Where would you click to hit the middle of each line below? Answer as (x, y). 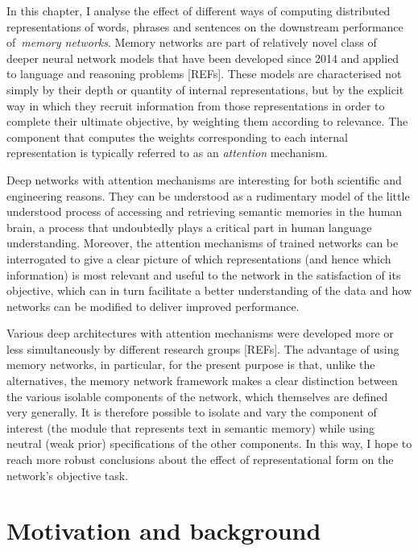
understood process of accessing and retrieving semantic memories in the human (205, 211)
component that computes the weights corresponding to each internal (177, 137)
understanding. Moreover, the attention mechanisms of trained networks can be (203, 243)
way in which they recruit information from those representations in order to (196, 105)
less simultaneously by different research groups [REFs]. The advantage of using (203, 348)
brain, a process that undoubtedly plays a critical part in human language (189, 227)
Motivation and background (164, 530)
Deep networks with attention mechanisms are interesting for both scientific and (204, 179)
